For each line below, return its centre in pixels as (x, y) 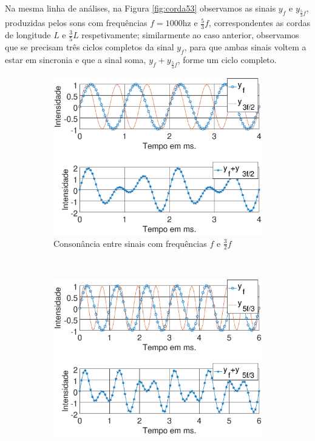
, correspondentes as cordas (259, 23)
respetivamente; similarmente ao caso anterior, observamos (190, 35)
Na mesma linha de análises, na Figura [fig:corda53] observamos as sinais (141, 8)
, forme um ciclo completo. (227, 60)
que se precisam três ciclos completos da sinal (90, 47)
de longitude (28, 35)
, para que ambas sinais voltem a (245, 47)
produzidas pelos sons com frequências (76, 23)
